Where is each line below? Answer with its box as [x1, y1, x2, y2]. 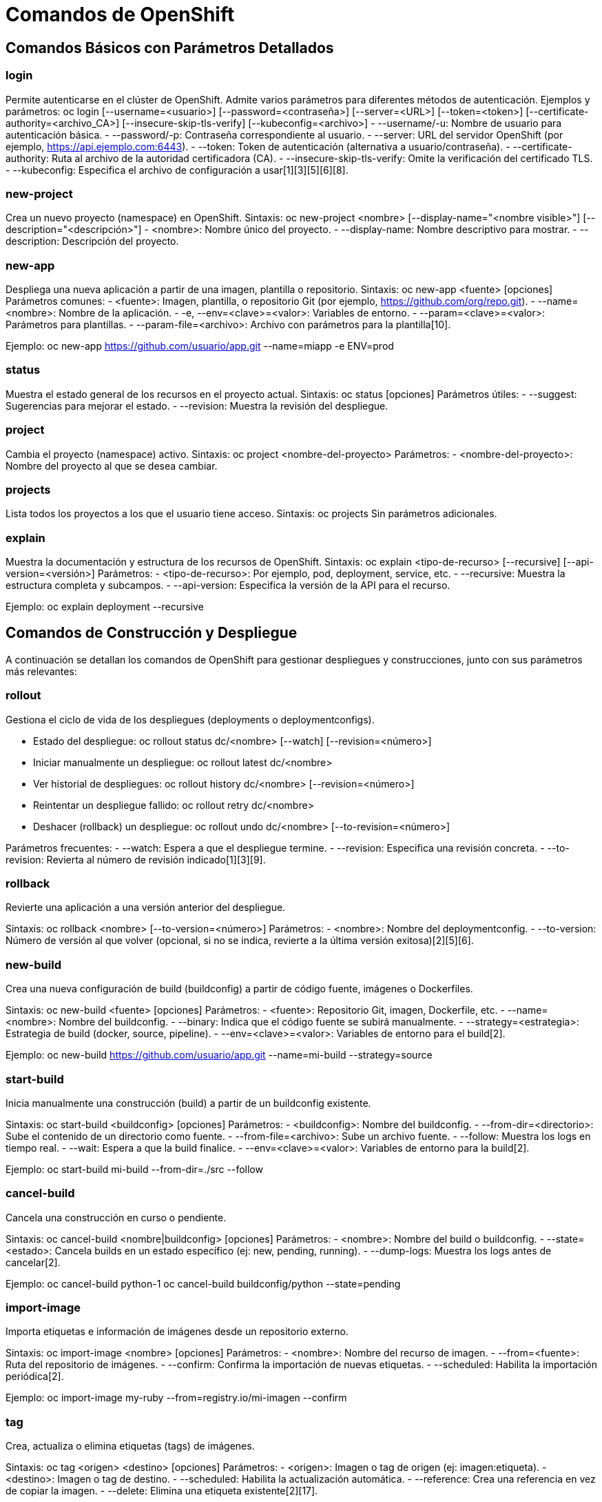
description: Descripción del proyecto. [6, 235, 179, 248]
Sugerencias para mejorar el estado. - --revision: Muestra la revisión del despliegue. [6, 399, 388, 412]
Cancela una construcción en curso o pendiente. [6, 1211, 227, 1223]
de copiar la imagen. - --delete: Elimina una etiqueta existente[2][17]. [6, 1485, 318, 1497]
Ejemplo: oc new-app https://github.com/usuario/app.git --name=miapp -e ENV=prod [6, 340, 394, 352]
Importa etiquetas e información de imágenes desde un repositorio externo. [6, 1325, 349, 1338]
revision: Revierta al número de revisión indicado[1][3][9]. [6, 853, 266, 865]
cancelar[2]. [6, 1256, 61, 1268]
